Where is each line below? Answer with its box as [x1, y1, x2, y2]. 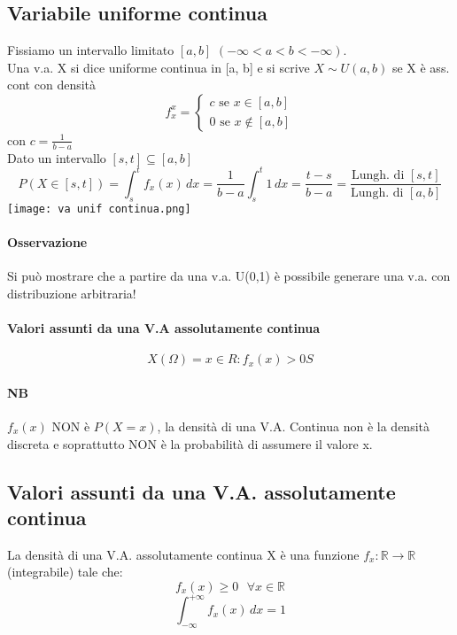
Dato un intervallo [7, 148, 106, 166]
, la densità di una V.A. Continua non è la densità [157, 416, 430, 435]
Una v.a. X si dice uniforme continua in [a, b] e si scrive [7, 58, 310, 76]
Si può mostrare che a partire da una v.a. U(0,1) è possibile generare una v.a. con [7, 267, 451, 285]
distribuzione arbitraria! [7, 283, 136, 302]
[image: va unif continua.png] [7, 202, 191, 215]
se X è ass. [391, 58, 450, 76]
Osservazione [7, 232, 88, 251]
